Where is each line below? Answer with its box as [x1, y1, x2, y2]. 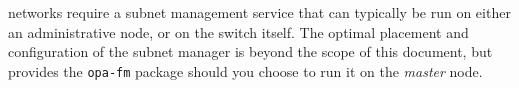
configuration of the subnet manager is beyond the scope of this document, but [8, 41, 493, 62]
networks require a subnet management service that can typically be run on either [8, 2, 511, 22]
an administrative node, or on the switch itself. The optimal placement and [8, 21, 469, 42]
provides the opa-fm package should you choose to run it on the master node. [8, 60, 483, 81]
